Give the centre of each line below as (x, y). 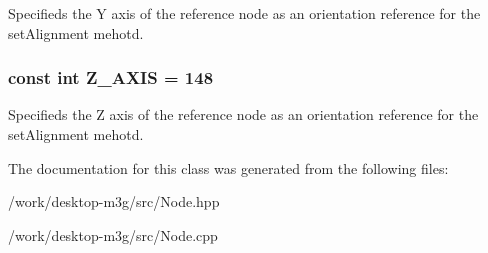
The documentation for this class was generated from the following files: (228, 167)
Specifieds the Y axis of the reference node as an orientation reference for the (244, 13)
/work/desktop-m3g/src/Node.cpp (113, 234)
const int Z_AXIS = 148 (111, 77)
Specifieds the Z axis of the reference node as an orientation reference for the (243, 114)
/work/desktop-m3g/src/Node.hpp (114, 201)
